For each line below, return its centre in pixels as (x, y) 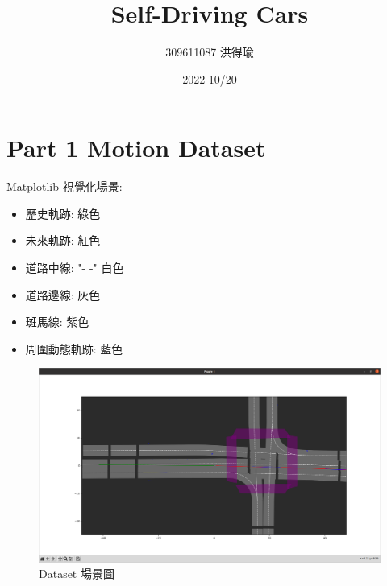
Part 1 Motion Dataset (136, 148)
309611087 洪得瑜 (210, 52)
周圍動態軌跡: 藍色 (74, 348)
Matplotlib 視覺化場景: (64, 186)
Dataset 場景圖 (77, 574)
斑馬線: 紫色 (57, 322)
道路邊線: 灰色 (63, 294)
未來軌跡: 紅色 (63, 240)
